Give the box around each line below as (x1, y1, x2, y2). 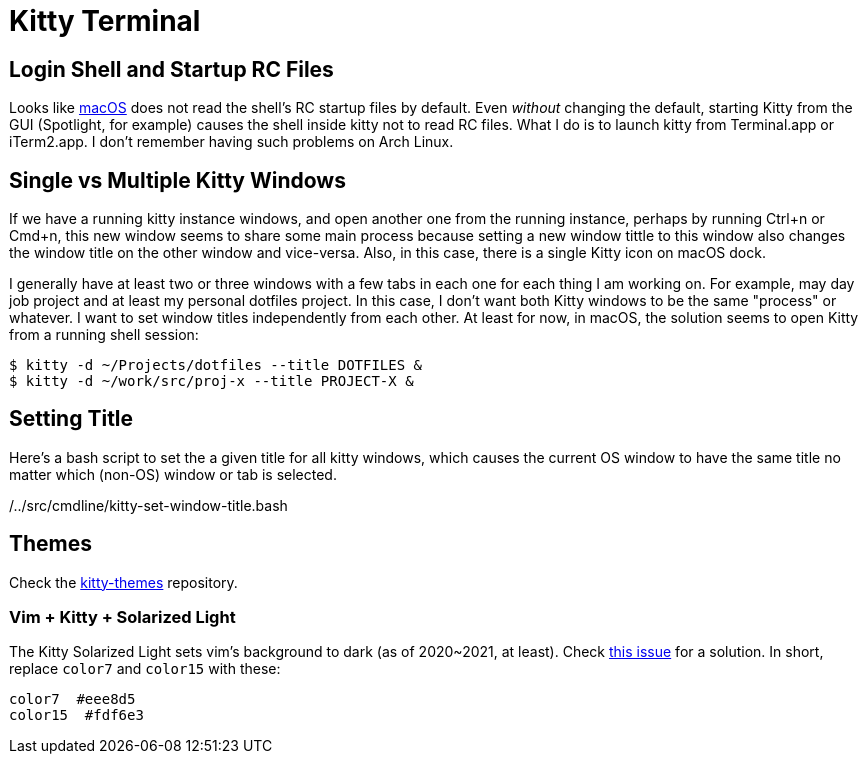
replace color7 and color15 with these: (9, 660, 281, 678)
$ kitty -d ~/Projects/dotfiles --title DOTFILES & (9, 357, 423, 374)
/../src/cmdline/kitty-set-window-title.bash (9, 496, 288, 514)
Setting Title (9, 406, 134, 432)
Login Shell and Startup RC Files (9, 56, 334, 82)
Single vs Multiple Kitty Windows (9, 167, 346, 193)
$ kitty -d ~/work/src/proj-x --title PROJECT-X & (9, 373, 414, 390)
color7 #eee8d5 (9, 691, 136, 708)
